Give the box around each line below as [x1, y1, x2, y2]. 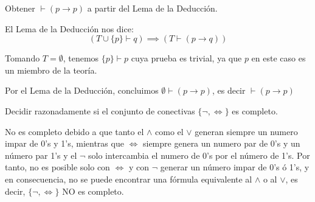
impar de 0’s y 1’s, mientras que [5, 137, 124, 150]
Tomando [5, 52, 40, 64]
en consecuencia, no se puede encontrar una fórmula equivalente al [5, 172, 252, 185]
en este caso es [251, 52, 306, 64]
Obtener [5, 2, 35, 14]
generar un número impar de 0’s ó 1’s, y [160, 161, 310, 173]
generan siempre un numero [195, 125, 298, 138]
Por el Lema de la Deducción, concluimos [5, 84, 159, 97]
